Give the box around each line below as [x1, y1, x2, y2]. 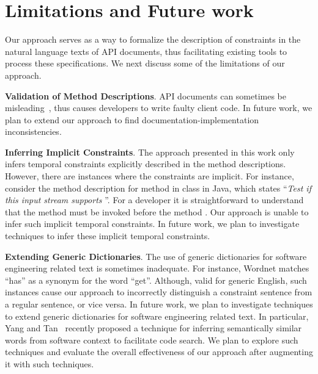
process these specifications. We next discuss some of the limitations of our [5, 57, 285, 70]
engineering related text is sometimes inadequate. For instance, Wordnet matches [5, 262, 309, 275]
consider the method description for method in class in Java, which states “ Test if [5, 181, 311, 194]
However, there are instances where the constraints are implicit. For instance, [5, 170, 294, 182]
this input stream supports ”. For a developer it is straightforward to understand [5, 193, 304, 206]
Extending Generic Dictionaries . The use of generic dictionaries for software [5, 250, 307, 262]
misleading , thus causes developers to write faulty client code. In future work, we [5, 101, 312, 114]
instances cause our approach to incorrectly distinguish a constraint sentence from [5, 286, 312, 298]
